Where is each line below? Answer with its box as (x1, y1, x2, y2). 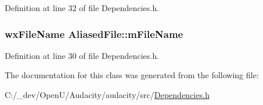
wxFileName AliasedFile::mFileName (5, 26, 184, 41)
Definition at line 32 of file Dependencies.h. (5, 2, 160, 13)
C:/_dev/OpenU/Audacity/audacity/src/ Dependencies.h (5, 89, 210, 100)
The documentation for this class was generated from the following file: (5, 69, 259, 81)
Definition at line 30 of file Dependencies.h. (5, 49, 160, 61)
